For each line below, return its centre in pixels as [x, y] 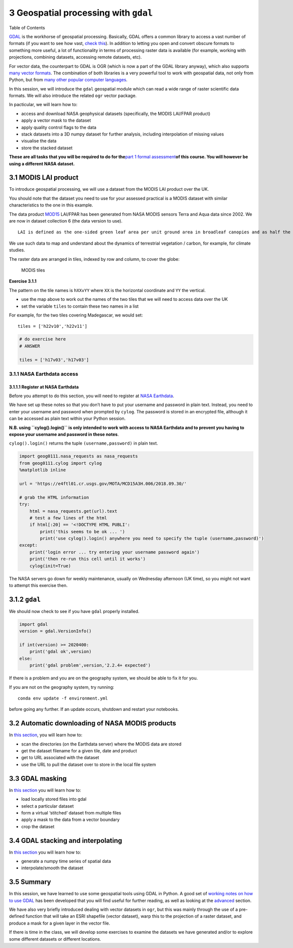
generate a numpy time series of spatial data [66, 861]
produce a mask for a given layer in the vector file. [60, 923]
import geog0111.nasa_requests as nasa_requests [79, 456]
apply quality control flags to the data [59, 127]
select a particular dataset [48, 806]
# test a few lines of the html [68, 518]
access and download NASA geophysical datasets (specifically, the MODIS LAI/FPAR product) [116, 113]
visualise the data [39, 141]
